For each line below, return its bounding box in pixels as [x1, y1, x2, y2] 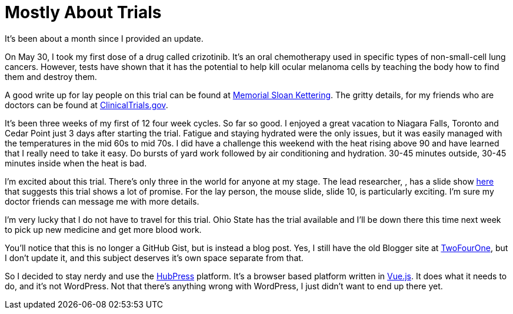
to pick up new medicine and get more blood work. [5, 224, 202, 235]
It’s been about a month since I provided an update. [5, 33, 204, 44]
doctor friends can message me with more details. [5, 196, 199, 206]
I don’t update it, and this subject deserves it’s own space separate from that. [5, 252, 304, 263]
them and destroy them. [5, 71, 97, 82]
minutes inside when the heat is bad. [5, 158, 147, 168]
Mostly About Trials [5, 2, 162, 22]
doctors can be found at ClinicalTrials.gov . [5, 99, 168, 110]
